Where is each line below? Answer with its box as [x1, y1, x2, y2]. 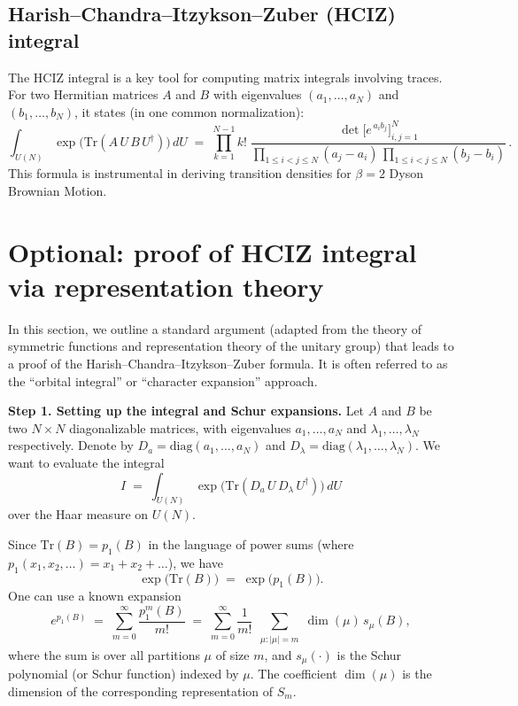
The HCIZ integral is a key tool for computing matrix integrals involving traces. [8, 67, 443, 86]
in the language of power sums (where [148, 535, 354, 554]
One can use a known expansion [8, 586, 182, 605]
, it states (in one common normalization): [74, 102, 305, 120]
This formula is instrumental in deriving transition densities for [8, 164, 352, 182]
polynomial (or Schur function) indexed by [8, 664, 239, 683]
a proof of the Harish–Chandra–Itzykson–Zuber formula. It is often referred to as [8, 354, 448, 373]
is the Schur [336, 645, 402, 663]
